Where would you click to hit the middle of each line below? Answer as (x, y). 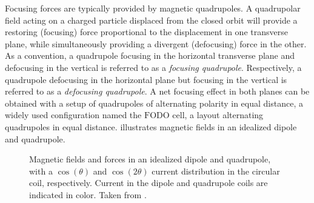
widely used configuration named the (73, 115)
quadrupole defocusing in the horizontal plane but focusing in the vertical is (146, 79)
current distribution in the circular (216, 171)
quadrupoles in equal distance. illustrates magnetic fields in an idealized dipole (151, 126)
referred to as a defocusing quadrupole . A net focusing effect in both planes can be (157, 91)
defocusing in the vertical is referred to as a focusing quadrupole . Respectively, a (153, 67)
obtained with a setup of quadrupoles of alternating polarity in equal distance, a (154, 103)
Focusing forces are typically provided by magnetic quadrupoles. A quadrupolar (153, 8)
